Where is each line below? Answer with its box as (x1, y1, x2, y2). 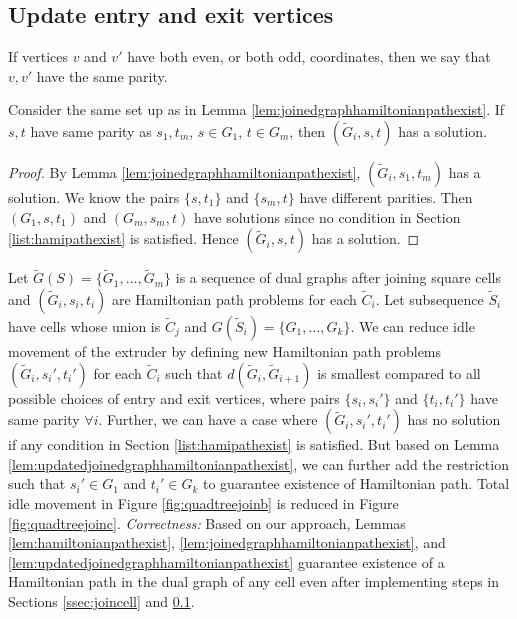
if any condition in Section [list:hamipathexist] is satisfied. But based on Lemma (8, 434, 500, 455)
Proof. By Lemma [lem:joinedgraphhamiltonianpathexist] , (8, 161, 361, 182)
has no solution (407, 409, 501, 430)
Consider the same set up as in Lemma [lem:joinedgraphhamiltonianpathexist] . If (8, 99, 505, 120)
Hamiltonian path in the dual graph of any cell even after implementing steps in (8, 571, 500, 592)
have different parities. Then (299, 186, 473, 207)
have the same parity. (36, 65, 168, 86)
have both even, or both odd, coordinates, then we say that (127, 46, 491, 67)
